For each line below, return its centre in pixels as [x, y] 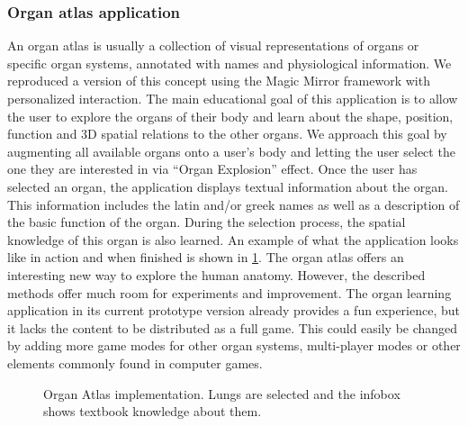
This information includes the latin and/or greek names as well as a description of [234, 204]
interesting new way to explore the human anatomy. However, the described [216, 274]
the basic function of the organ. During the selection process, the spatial [207, 222]
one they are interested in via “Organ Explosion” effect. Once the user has [212, 169]
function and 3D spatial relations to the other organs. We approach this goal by [227, 134]
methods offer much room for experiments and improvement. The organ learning [229, 292]
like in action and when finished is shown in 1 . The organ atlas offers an [206, 257]
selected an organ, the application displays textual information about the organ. [228, 186]
